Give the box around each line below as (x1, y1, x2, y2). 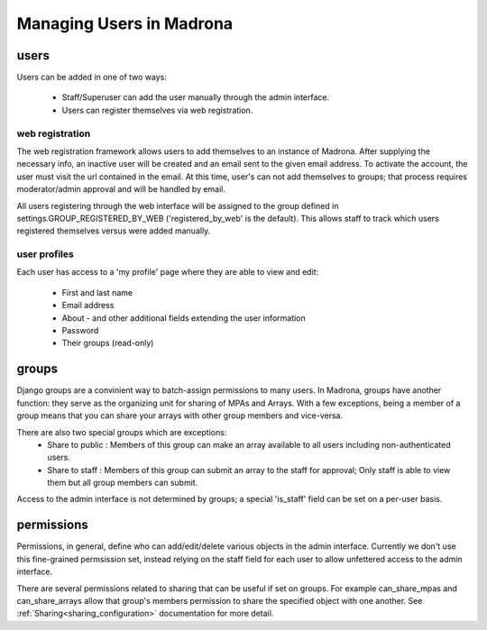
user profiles (16, 248, 74, 260)
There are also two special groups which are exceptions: (16, 426, 227, 437)
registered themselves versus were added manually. (16, 225, 211, 236)
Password (61, 325, 99, 336)
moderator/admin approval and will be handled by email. (16, 184, 225, 195)
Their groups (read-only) (61, 338, 154, 349)
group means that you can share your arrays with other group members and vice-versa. (16, 410, 343, 421)
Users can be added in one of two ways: (16, 72, 167, 83)
